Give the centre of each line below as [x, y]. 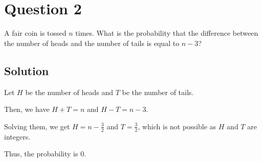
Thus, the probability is [41, 154]
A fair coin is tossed [35, 33]
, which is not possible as [177, 126]
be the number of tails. [158, 92]
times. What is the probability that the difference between [167, 33]
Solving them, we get [37, 126]
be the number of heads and [69, 92]
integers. [17, 136]
